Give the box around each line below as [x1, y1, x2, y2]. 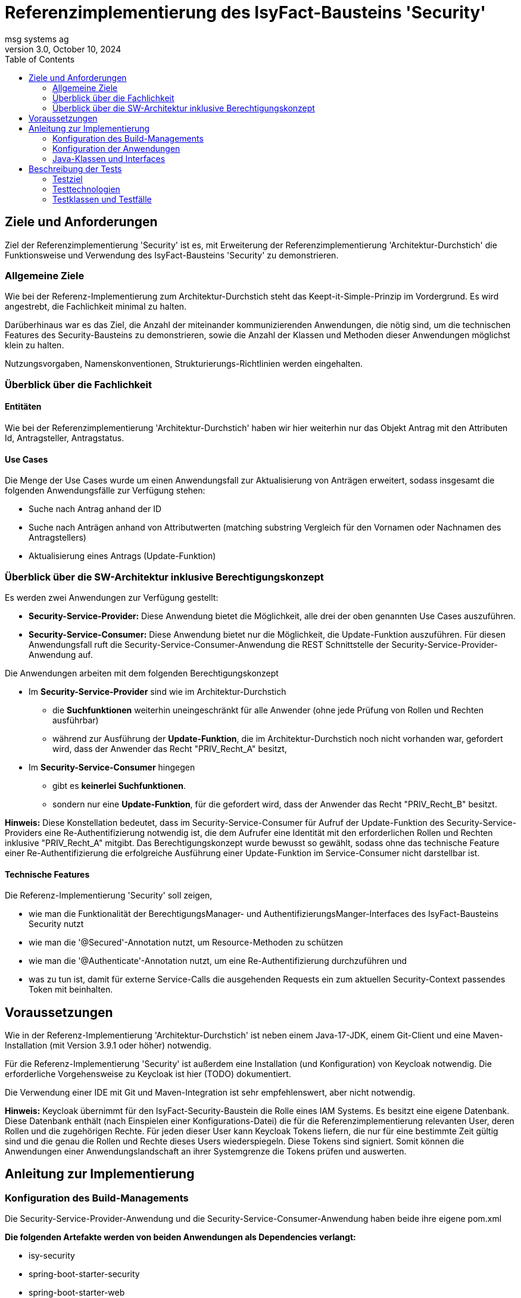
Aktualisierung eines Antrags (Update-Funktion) [29, 551, 216, 561]
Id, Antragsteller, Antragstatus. [5, 432, 124, 443]
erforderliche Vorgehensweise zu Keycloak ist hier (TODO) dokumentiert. [5, 1068, 291, 1079]
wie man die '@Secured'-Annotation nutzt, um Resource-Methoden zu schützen [29, 937, 344, 948]
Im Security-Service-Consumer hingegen [29, 762, 195, 772]
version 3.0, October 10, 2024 [5, 43, 121, 54]
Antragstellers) [29, 532, 86, 543]
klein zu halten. [5, 340, 64, 351]
